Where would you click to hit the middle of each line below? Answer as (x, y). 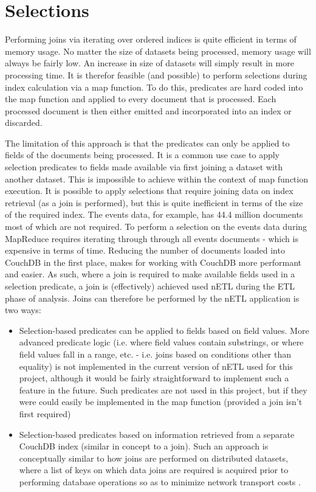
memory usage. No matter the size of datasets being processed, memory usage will (158, 51)
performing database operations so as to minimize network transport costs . (160, 481)
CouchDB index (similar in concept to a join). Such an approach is (144, 446)
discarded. (24, 123)
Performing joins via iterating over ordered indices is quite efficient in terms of (151, 39)
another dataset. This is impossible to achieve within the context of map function (156, 178)
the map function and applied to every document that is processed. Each (141, 99)
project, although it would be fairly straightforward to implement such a (154, 378)
